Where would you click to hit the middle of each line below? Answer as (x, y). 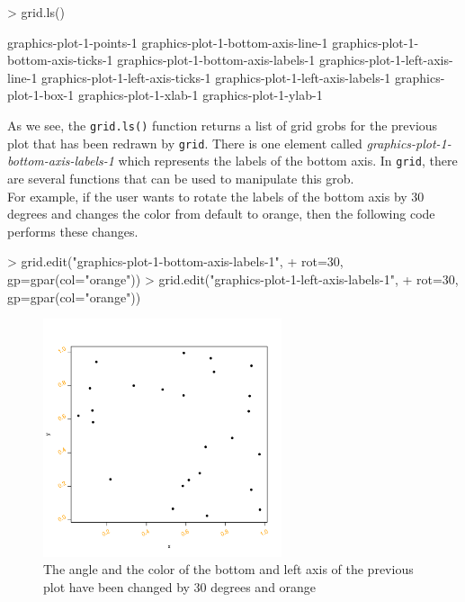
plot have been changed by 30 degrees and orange (180, 586)
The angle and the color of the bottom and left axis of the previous (228, 569)
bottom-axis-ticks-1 (60, 60)
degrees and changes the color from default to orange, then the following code (221, 214)
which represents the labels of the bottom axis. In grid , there (288, 161)
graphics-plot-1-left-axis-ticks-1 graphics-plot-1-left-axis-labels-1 (216, 77)
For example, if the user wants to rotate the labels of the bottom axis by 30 (216, 196)
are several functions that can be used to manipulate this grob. (181, 178)
